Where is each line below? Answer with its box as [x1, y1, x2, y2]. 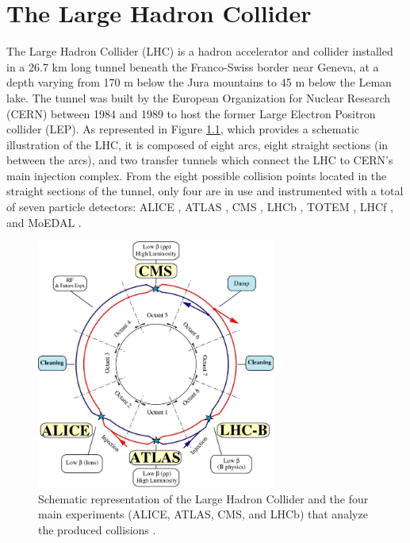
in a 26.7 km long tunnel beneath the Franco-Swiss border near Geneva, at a [6, 58, 379, 75]
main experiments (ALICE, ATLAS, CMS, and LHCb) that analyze [38, 506, 368, 522]
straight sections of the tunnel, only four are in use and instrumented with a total [6, 183, 404, 199]
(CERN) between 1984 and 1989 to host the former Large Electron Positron [6, 105, 376, 121]
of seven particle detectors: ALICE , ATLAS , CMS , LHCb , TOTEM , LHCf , [6, 198, 393, 215]
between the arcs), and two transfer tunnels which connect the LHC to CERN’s [6, 152, 393, 168]
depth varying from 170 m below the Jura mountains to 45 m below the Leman [6, 74, 392, 90]
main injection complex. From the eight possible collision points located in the [6, 167, 387, 183]
